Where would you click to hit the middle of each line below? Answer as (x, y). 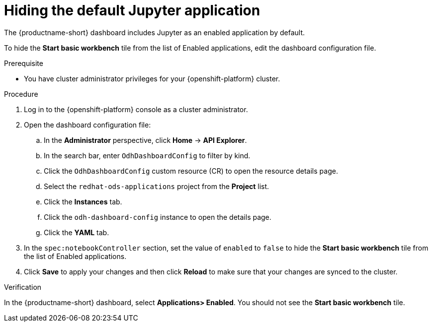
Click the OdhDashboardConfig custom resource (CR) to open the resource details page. (191, 171)
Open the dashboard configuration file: (87, 125)
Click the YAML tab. (77, 232)
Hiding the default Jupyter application (132, 10)
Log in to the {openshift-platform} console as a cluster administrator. (136, 109)
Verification (23, 287)
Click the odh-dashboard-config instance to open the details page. (158, 217)
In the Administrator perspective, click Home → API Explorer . (145, 140)
